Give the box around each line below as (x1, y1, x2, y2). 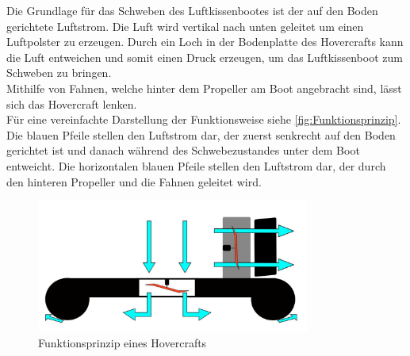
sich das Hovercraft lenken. (6, 95, 137, 112)
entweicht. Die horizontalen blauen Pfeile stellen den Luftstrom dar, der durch (6, 157, 386, 174)
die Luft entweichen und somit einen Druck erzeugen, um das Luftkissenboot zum (6, 48, 403, 65)
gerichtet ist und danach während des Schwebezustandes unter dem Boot (6, 142, 360, 159)
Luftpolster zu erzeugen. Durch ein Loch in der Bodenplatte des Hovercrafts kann (6, 33, 404, 50)
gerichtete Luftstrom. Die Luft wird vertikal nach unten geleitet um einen (6, 17, 364, 34)
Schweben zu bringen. (6, 64, 112, 81)
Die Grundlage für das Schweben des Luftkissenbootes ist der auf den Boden (6, 2, 378, 18)
